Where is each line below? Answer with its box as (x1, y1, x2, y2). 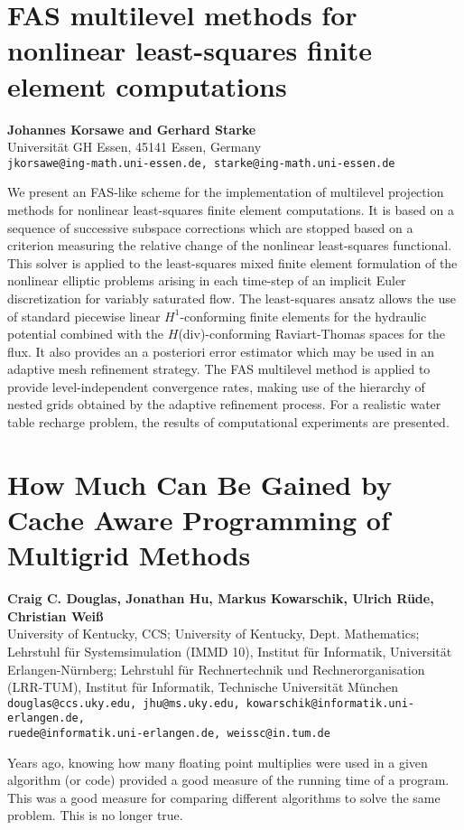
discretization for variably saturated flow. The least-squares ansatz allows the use (7, 288, 456, 307)
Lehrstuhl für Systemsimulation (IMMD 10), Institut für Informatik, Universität (7, 641, 452, 660)
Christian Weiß (7, 606, 104, 625)
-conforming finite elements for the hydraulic (180, 306, 427, 325)
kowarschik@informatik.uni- (246, 696, 415, 710)
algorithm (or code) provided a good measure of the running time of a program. (7, 770, 450, 789)
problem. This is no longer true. (7, 806, 183, 825)
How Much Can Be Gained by (7, 465, 392, 502)
